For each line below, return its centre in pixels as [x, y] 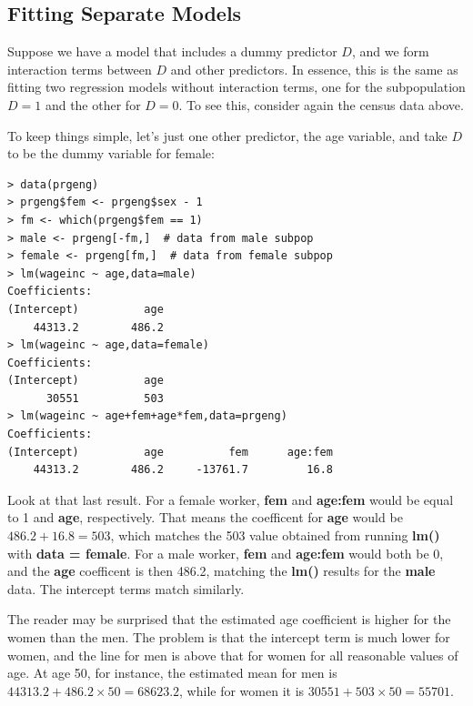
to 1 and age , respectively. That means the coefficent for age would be [205, 517]
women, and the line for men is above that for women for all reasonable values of [233, 655]
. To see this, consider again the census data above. [321, 104]
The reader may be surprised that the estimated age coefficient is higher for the [229, 619]
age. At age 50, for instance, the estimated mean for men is [172, 673]
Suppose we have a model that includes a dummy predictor [172, 51]
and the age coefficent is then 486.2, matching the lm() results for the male [221, 571]
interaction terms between [80, 69]
